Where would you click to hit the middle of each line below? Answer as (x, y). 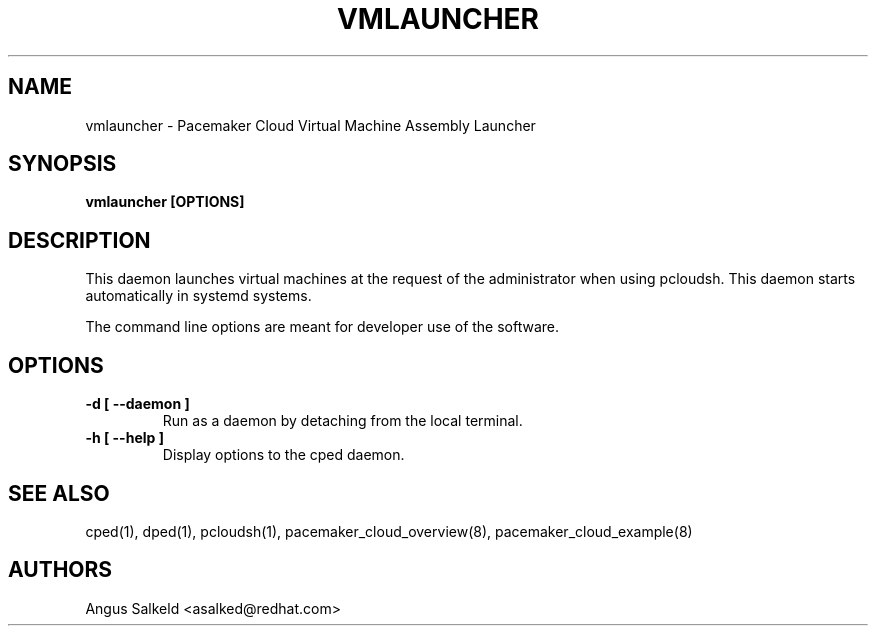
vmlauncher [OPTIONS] (165, 202)
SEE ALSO (59, 493)
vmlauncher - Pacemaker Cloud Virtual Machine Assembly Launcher (310, 125)
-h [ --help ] (124, 438)
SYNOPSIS (62, 164)
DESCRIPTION (79, 240)
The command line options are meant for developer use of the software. (322, 327)
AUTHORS (60, 570)
